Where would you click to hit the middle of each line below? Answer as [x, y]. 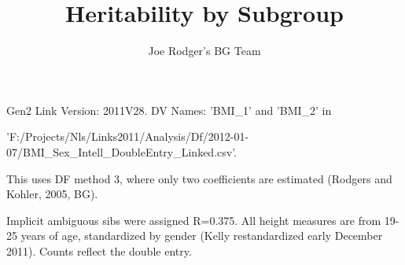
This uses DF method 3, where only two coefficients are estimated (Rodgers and [199, 178]
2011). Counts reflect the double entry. [99, 250]
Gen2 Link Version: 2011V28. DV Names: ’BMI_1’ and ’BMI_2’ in [169, 110]
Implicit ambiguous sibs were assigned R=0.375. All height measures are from [194, 220]
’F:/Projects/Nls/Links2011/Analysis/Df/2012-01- [128, 136]
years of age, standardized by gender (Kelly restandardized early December [202, 236]
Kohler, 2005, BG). [52, 194]
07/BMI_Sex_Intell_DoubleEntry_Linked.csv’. [121, 151]
